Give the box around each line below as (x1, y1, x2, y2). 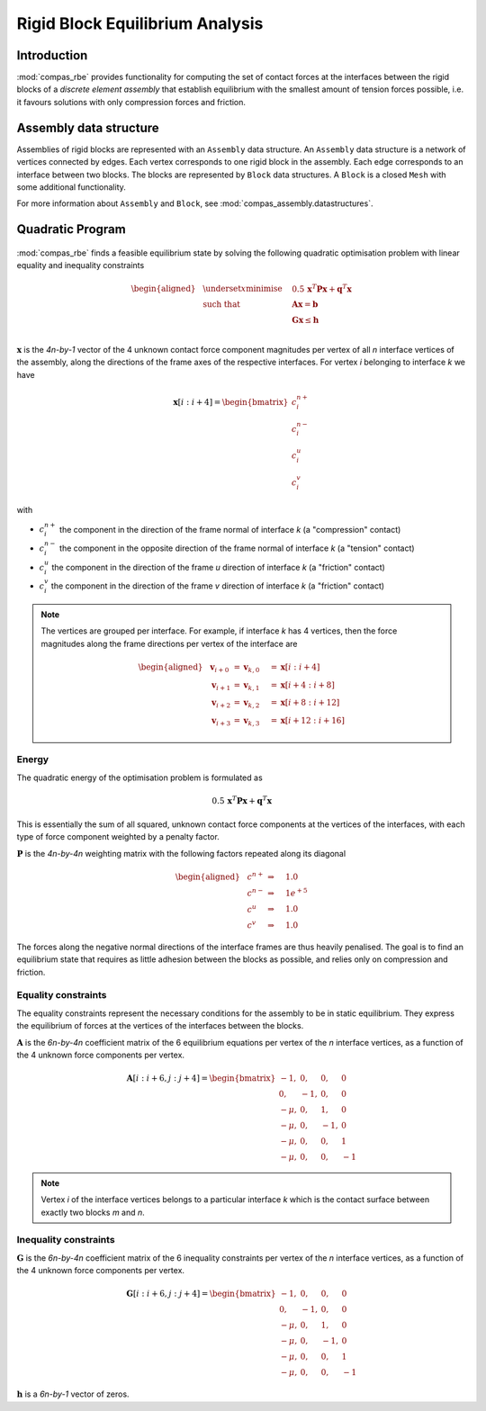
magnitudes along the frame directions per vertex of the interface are (40, 638, 298, 649)
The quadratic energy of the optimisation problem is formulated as (16, 772, 263, 783)
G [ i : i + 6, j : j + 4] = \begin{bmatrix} (126, 1289, 276, 1299)
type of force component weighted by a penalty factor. (16, 831, 220, 842)
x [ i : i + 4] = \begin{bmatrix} (172, 397, 289, 407)
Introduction (16, 48, 88, 63)
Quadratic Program (16, 221, 126, 238)
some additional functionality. (16, 181, 126, 193)
